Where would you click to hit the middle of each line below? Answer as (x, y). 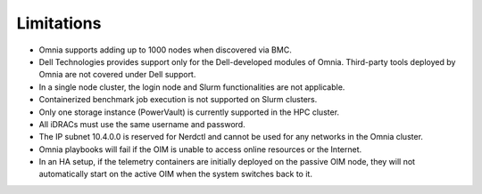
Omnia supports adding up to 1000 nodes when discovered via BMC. (165, 50)
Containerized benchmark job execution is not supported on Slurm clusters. (178, 100)
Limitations (59, 23)
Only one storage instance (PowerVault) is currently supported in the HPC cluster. (189, 112)
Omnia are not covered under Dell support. (117, 75)
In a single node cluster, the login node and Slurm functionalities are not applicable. (192, 87)
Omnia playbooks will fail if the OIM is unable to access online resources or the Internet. (200, 149)
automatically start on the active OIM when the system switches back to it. (175, 174)
